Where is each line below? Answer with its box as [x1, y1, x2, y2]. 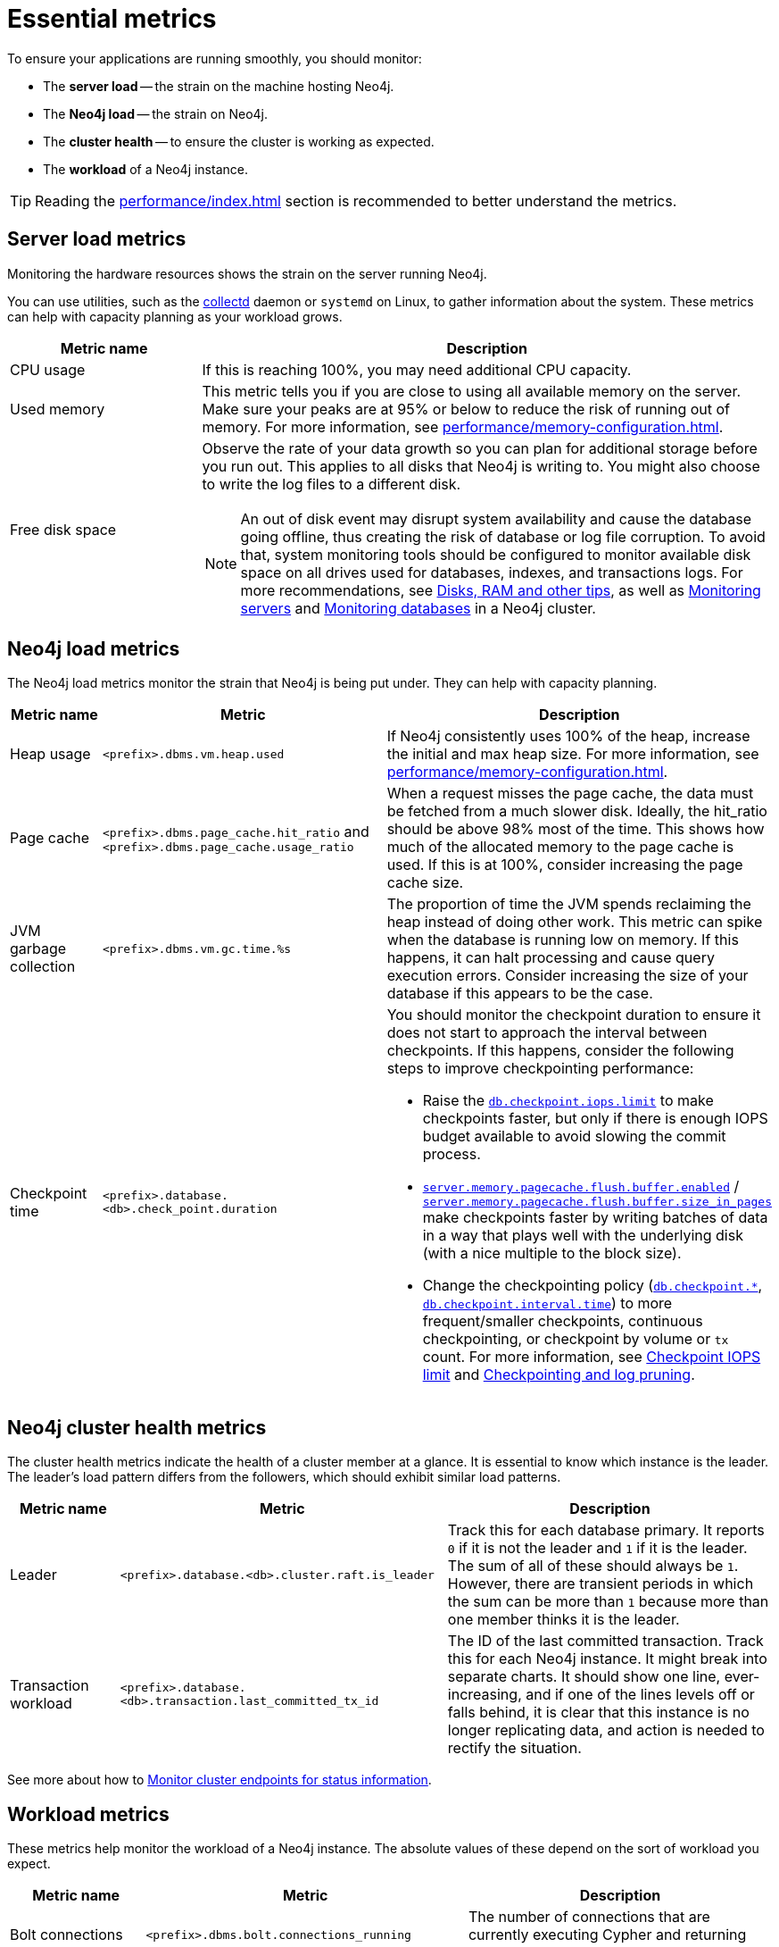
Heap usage [10, 745, 91, 764]
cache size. [386, 873, 464, 892]
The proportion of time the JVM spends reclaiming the [386, 895, 751, 914]
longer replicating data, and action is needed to [447, 1721, 765, 1740]
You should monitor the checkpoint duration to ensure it [386, 1006, 761, 1024]
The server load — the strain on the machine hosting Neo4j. [43, 78, 394, 94]
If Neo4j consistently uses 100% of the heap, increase [386, 727, 750, 746]
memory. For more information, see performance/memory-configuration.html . [202, 417, 724, 436]
